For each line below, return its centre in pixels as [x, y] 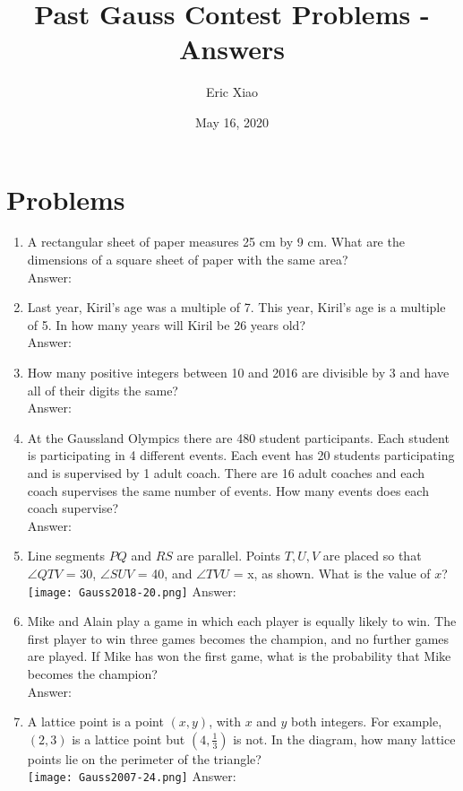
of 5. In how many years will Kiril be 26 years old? [166, 324]
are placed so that [372, 556]
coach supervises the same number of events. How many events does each [228, 490]
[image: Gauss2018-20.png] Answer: [132, 591]
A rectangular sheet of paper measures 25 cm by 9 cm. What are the [216, 242]
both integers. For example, [367, 721]
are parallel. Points [229, 556]
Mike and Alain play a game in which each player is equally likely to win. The [242, 621]
